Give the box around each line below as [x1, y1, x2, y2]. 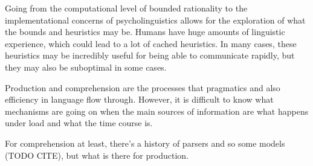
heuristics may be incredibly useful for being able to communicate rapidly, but [5, 49, 295, 62]
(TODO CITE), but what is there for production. [5, 148, 189, 161]
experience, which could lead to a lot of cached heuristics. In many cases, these [5, 37, 297, 49]
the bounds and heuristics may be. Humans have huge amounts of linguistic [5, 25, 285, 38]
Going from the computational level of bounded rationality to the [5, 2, 248, 14]
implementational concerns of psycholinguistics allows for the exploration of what [5, 13, 306, 26]
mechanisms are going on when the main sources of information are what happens [5, 104, 309, 117]
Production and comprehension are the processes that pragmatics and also [5, 81, 280, 94]
